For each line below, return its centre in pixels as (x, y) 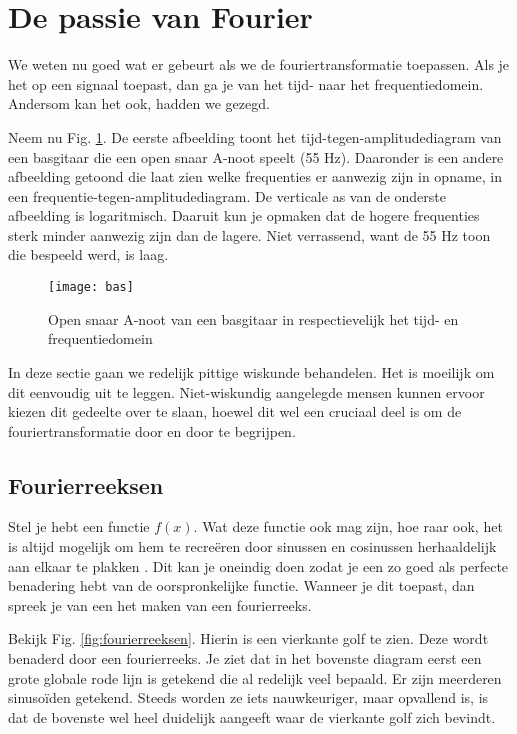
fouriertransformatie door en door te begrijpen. (152, 430)
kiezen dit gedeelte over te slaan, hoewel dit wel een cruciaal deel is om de (235, 411)
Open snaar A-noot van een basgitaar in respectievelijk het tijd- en (253, 318)
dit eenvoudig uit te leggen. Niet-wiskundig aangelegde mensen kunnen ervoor (246, 391)
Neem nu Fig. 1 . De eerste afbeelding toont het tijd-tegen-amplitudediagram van (255, 136)
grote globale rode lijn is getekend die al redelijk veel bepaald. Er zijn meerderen (255, 677)
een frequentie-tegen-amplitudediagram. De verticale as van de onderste (227, 195)
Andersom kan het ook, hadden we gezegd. (139, 103)
